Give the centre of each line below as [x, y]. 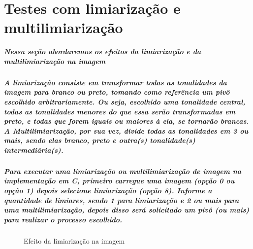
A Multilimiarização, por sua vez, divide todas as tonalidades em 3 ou [126, 130]
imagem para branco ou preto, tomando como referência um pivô [117, 92]
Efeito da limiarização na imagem [74, 240]
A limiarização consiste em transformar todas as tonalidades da [115, 82]
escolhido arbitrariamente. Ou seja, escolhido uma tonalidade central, [125, 101]
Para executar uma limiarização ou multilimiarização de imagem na [123, 171]
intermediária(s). [34, 150]
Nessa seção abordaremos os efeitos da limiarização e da [103, 52]
